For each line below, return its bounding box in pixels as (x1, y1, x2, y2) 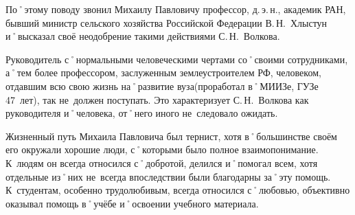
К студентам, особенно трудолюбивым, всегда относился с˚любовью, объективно (5, 183, 350, 197)
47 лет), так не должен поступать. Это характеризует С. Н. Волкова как (5, 92, 309, 106)
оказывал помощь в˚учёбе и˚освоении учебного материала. (5, 196, 259, 210)
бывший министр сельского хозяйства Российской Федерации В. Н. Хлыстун (5, 15, 328, 30)
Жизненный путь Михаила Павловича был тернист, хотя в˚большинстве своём (5, 128, 337, 143)
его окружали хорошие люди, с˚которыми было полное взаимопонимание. (5, 142, 319, 157)
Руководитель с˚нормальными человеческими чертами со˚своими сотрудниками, (5, 52, 348, 66)
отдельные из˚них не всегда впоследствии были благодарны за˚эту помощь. (5, 169, 331, 183)
